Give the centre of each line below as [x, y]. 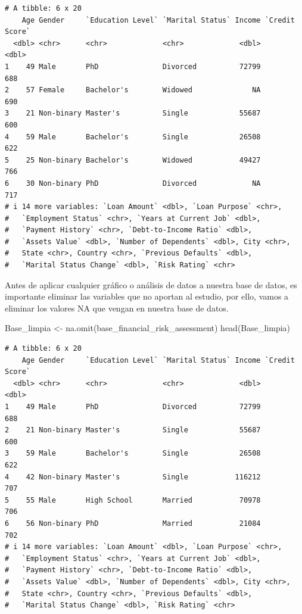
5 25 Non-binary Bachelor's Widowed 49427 [133, 160]
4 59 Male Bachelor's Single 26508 [133, 137]
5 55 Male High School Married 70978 [133, 500]
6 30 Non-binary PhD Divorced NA [133, 183]
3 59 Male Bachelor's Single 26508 [133, 454]
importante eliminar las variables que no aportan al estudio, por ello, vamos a [147, 296]
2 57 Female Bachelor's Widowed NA [133, 90]
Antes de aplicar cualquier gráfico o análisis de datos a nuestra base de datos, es [151, 284]
